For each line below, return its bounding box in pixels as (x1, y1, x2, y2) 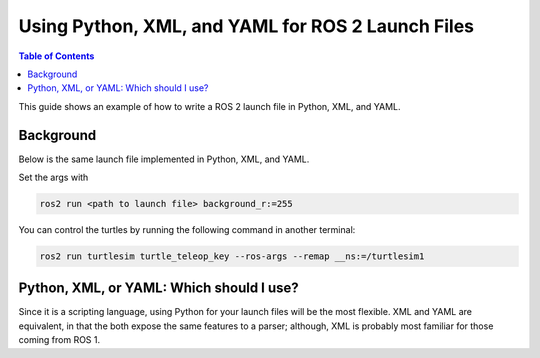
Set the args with (18, 171, 89, 184)
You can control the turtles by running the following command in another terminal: (18, 223, 356, 235)
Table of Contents (18, 50, 95, 62)
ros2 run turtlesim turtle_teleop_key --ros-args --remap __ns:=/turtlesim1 (39, 250, 425, 262)
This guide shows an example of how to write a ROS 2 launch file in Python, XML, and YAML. (18, 100, 401, 112)
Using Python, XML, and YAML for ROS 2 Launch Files (18, 15, 475, 37)
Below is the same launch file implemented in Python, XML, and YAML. (18, 153, 310, 165)
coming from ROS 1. (18, 334, 101, 346)
